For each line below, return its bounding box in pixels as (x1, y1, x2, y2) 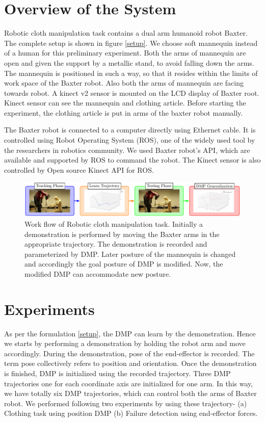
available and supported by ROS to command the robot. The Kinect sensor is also (4, 154, 261, 165)
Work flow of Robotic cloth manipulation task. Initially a (24, 218, 203, 229)
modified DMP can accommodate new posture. (24, 268, 171, 279)
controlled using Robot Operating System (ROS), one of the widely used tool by (4, 135, 255, 145)
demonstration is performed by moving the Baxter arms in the (24, 228, 220, 239)
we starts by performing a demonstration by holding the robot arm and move (4, 338, 246, 349)
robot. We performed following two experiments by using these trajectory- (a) (4, 398, 247, 408)
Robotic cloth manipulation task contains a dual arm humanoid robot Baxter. (4, 28, 248, 38)
